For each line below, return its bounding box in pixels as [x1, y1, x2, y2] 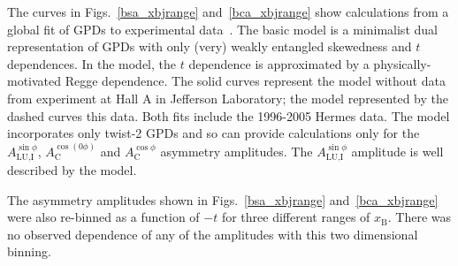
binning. [7, 242, 51, 261]
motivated [7, 72, 62, 90]
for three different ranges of [221, 208, 370, 226]
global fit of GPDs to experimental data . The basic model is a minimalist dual [7, 19, 438, 38]
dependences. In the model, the [7, 54, 177, 72]
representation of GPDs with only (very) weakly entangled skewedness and [7, 37, 412, 56]
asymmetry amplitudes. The [160, 141, 313, 160]
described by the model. [7, 160, 137, 179]
